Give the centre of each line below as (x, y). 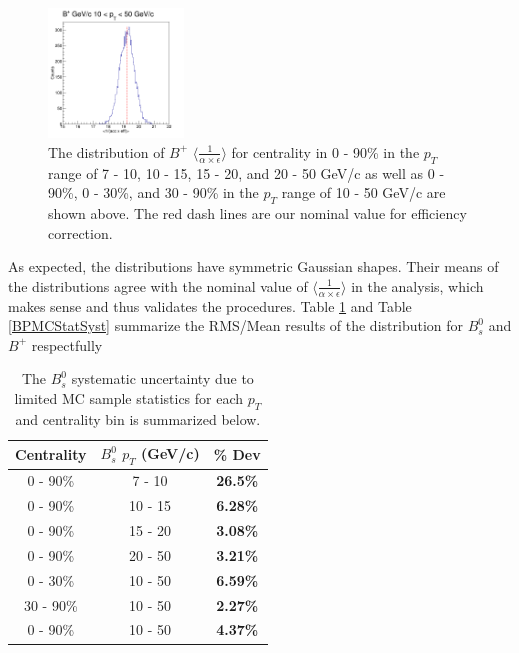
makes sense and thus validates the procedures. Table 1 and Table (210, 305)
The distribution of (106, 151)
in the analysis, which (417, 285)
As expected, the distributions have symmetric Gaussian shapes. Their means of (253, 266)
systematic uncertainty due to (162, 378)
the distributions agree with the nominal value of (158, 285)
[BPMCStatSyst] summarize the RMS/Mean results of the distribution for (236, 325)
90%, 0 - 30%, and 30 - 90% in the (153, 192)
